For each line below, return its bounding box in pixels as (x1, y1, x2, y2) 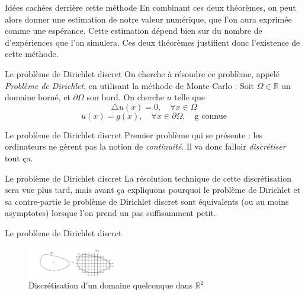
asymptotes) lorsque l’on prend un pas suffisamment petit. (5, 207, 216, 219)
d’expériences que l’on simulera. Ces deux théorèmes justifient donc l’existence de (5, 36, 300, 48)
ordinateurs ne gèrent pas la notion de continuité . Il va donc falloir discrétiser (5, 140, 286, 153)
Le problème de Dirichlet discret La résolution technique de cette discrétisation (5, 172, 292, 184)
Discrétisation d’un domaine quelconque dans (28, 279, 192, 291)
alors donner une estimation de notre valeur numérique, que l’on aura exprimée (5, 12, 292, 25)
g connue (194, 112, 227, 120)
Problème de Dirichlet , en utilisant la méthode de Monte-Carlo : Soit (5, 79, 255, 91)
